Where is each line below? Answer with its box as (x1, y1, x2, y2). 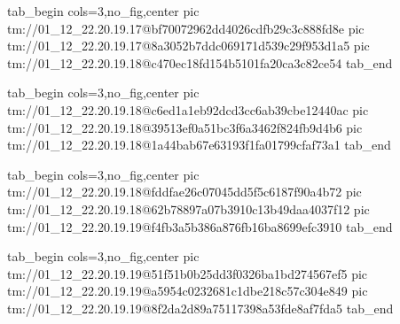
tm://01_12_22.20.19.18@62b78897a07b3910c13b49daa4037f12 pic (7, 199, 370, 218)
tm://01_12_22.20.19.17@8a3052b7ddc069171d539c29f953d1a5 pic (7, 36, 370, 55)
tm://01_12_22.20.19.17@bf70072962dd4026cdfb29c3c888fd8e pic (7, 19, 365, 37)
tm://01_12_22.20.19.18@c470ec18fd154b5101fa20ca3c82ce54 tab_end (7, 53, 393, 72)
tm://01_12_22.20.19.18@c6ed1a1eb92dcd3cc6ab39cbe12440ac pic (7, 100, 369, 119)
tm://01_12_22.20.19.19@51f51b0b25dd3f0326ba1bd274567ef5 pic (7, 264, 368, 282)
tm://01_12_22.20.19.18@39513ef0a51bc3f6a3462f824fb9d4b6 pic (7, 118, 363, 136)
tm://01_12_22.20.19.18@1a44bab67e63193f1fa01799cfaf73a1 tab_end (7, 135, 391, 154)
